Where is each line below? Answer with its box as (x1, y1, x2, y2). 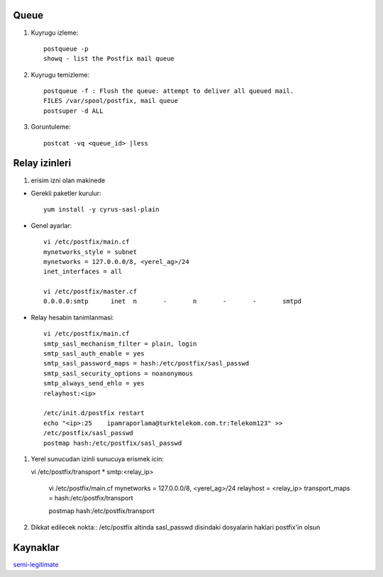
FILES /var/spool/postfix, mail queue (43, 97, 179, 105)
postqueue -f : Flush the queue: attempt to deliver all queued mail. (43, 87, 294, 95)
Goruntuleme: (30, 123, 71, 131)
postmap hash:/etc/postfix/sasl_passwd (43, 439, 182, 447)
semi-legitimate (13, 560, 59, 568)
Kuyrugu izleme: (30, 28, 79, 37)
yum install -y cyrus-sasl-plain (43, 206, 160, 214)
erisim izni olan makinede (30, 176, 106, 185)
